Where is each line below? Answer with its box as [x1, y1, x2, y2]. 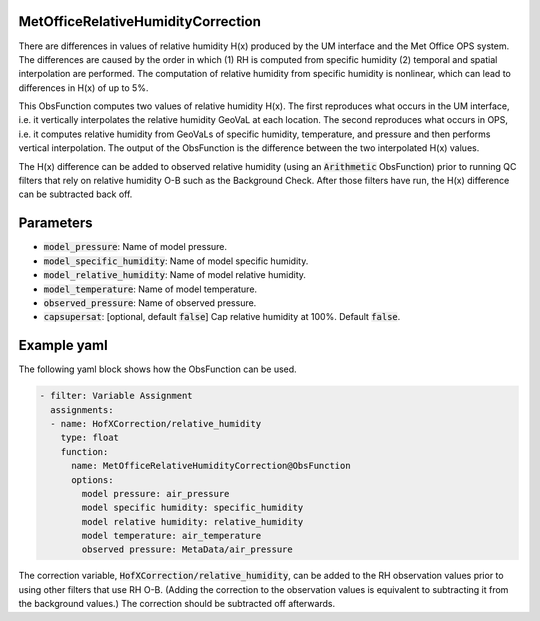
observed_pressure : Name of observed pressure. [43, 296, 257, 309]
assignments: [50, 404, 114, 415]
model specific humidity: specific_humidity [81, 502, 304, 514]
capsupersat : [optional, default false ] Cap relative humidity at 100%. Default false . [43, 311, 401, 323]
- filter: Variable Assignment [39, 390, 194, 402]
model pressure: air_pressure [81, 488, 230, 499]
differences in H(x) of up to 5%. [18, 81, 149, 94]
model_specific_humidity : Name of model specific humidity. [43, 255, 309, 267]
